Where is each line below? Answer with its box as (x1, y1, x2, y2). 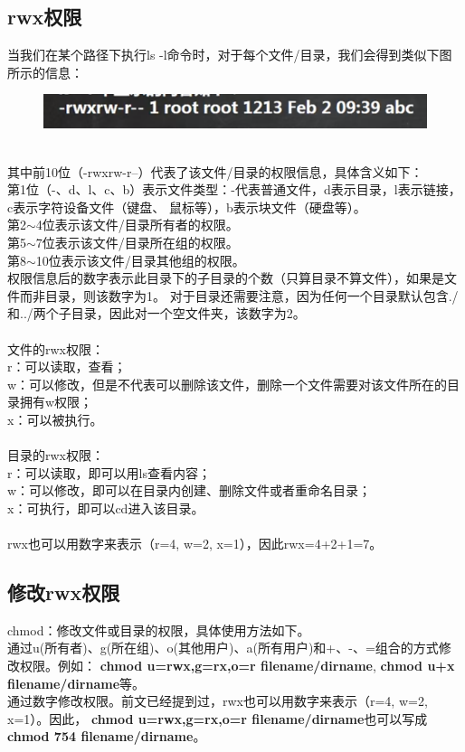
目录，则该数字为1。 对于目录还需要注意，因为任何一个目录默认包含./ (44, 286, 459, 305)
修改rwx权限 (7, 578, 120, 606)
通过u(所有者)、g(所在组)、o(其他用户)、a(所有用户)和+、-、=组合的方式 (7, 638, 439, 657)
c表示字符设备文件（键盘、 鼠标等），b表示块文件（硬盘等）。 (7, 197, 366, 216)
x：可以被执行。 (7, 409, 103, 428)
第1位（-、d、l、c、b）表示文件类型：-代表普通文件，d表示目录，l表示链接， (7, 180, 461, 199)
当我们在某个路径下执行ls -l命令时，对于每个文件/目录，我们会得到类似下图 (7, 45, 452, 64)
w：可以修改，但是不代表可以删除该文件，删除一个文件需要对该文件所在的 (7, 374, 448, 393)
